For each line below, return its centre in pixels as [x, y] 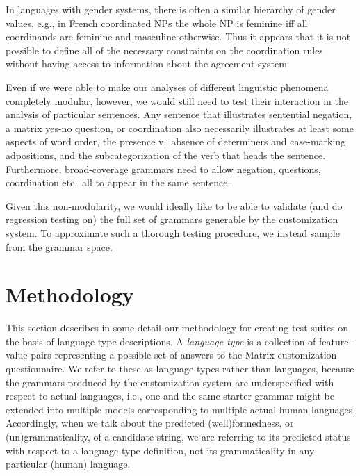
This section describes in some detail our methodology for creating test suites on [177, 328]
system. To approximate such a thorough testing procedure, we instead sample [173, 232]
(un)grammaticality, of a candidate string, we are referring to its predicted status [178, 436]
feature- [336, 341]
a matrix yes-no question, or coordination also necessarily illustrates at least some [180, 128]
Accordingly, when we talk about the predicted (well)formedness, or [150, 423]
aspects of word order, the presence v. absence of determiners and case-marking [176, 141]
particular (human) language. [68, 464]
